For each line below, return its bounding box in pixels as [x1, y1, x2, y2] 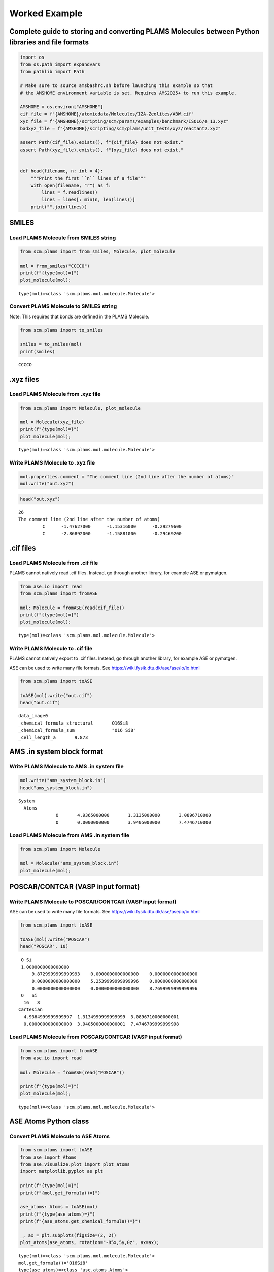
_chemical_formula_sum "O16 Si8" [18, 728, 136, 733]
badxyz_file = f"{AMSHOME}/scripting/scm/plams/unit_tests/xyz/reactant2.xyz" [20, 125, 221, 131]
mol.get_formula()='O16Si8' [18, 1260, 88, 1266]
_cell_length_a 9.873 [18, 734, 88, 740]
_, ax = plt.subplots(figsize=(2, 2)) [20, 1233, 117, 1238]
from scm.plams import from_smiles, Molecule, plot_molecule [20, 249, 176, 254]
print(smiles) [20, 349, 55, 354]
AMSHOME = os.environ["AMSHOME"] [20, 104, 104, 110]
